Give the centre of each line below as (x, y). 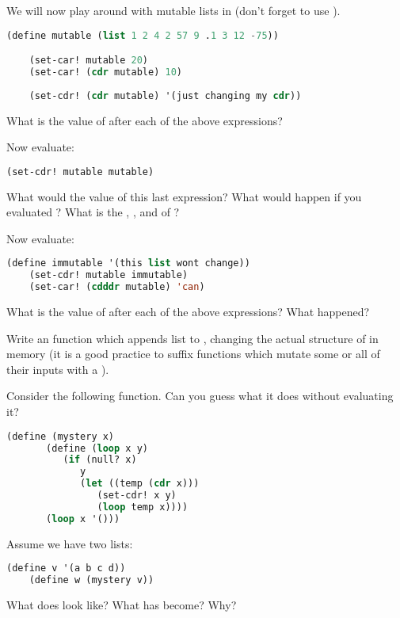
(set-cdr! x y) (137, 496)
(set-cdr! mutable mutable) (80, 172)
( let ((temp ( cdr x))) (140, 484)
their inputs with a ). (58, 369)
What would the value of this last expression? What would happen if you (184, 196)
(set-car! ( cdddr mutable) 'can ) (117, 287)
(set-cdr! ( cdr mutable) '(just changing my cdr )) (165, 95)
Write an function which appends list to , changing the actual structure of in (192, 338)
